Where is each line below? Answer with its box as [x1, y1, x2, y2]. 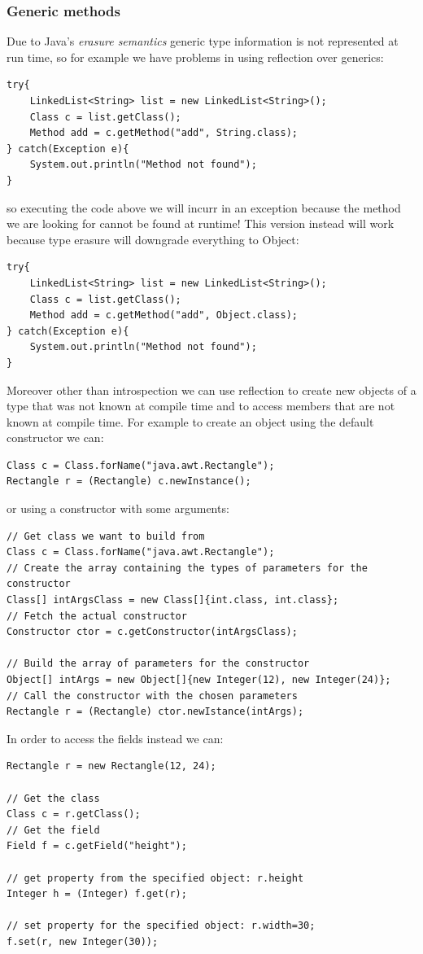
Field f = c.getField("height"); [7, 840, 187, 852]
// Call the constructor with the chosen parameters [7, 689, 298, 702]
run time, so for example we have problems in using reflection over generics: [7, 48, 384, 65]
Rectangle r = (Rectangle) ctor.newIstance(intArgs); [7, 706, 304, 718]
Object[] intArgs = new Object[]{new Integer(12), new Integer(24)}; [7, 674, 391, 685]
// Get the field [7, 824, 100, 836]
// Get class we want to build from [7, 530, 205, 542]
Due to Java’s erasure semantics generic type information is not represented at [7, 33, 399, 50]
